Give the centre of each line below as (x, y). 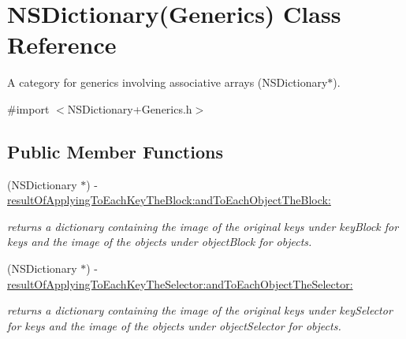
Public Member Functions (115, 151)
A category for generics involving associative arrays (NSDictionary (168, 82)
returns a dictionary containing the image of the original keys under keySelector (200, 310)
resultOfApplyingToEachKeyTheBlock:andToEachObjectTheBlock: (169, 200)
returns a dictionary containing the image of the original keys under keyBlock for (203, 226)
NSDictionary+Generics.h (130, 108)
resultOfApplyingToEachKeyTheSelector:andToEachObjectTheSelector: (180, 283)
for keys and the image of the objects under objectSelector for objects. (174, 325)
